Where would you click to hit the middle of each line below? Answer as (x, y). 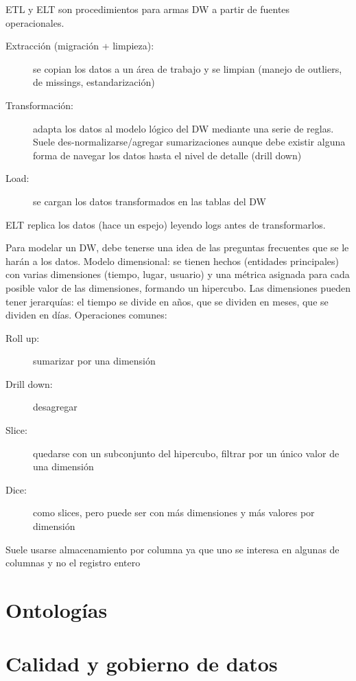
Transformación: (39, 105)
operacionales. (35, 22)
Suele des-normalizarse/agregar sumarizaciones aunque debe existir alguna (189, 142)
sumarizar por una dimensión (94, 361)
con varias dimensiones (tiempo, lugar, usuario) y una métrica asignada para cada (178, 274)
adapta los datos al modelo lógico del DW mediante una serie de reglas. (183, 128)
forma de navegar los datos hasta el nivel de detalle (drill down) (167, 155)
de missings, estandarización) (94, 82)
